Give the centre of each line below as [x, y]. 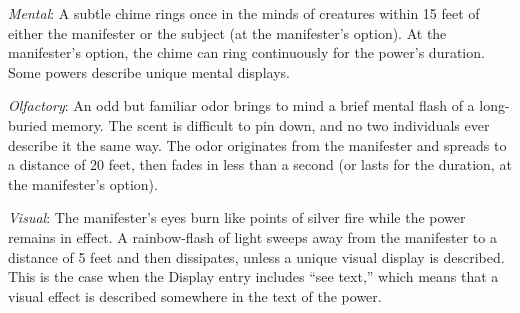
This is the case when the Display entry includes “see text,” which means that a [253, 276]
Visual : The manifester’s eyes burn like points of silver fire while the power [237, 217]
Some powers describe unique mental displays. [149, 71]
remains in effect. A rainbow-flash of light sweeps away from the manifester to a [252, 236]
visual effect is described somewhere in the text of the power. [195, 295]
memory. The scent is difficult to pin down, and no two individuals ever [270, 124]
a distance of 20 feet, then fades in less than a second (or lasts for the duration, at [260, 164]
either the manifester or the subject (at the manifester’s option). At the [227, 32]
